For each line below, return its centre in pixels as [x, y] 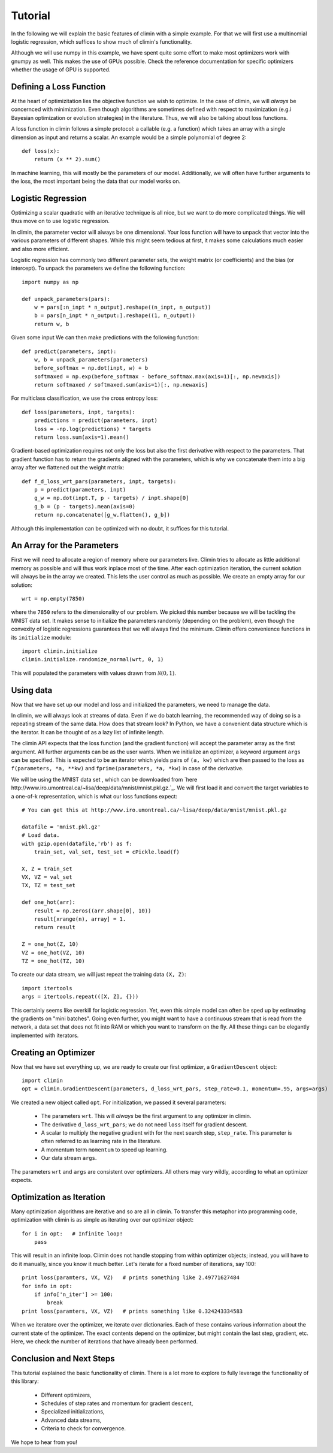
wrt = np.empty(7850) [53, 599]
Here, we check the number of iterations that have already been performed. [105, 1341]
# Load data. [41, 835]
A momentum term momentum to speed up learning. [104, 1149]
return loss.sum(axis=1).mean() [81, 437]
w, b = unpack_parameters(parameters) [91, 359]
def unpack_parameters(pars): [66, 299]
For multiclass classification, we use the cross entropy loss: [84, 398]
